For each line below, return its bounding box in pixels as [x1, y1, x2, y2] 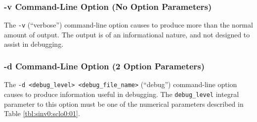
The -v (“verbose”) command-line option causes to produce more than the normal [4, 20, 253, 30]
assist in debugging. [4, 39, 64, 49]
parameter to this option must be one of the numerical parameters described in [4, 98, 244, 109]
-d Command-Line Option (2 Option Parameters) [4, 60, 205, 72]
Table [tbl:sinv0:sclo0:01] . [4, 108, 80, 119]
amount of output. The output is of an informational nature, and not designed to [4, 29, 250, 39]
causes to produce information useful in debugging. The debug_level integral [4, 89, 239, 99]
